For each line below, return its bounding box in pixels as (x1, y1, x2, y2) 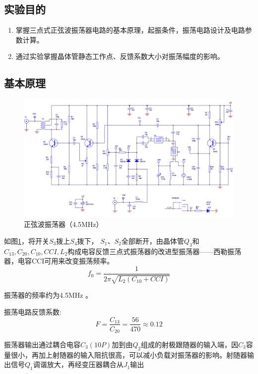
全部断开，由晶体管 (121, 235, 184, 246)
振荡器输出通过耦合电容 (4, 339, 80, 350)
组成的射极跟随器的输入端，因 (140, 339, 238, 350)
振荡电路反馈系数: (4, 306, 62, 317)
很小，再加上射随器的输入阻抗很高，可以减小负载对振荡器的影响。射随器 (10, 349, 247, 360)
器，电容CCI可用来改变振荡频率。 (4, 256, 114, 266)
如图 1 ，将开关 (4, 235, 49, 246)
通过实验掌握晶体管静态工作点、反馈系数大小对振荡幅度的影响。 (15, 51, 224, 61)
